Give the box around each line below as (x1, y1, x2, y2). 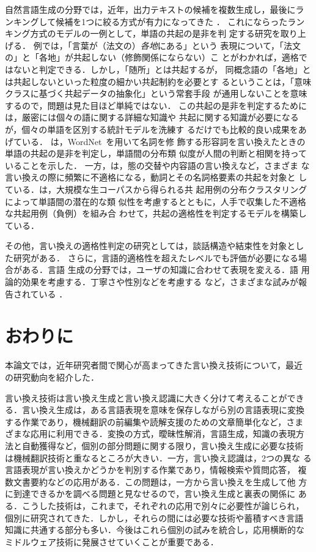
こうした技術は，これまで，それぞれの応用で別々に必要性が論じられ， (21, 499, 304, 512)
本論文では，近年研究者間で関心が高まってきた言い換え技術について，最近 (5, 359, 303, 371)
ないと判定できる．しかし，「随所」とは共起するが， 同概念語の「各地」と (13, 62, 311, 75)
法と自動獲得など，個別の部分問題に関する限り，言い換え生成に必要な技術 (5, 439, 304, 452)
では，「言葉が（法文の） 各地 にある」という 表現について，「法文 (42, 39, 301, 51)
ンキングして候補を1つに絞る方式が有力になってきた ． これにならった (5, 15, 288, 28)
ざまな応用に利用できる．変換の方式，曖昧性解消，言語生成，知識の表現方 (5, 427, 304, 440)
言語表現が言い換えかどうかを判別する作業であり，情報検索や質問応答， (5, 463, 295, 476)
